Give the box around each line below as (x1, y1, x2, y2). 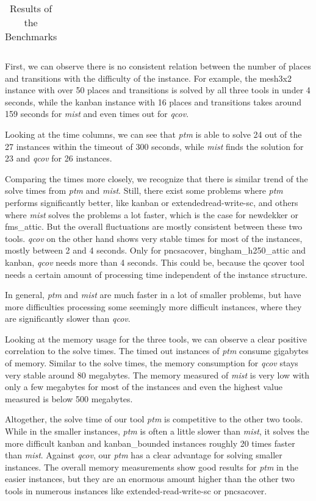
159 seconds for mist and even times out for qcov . (5, 107, 189, 120)
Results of (9, 1, 52, 15)
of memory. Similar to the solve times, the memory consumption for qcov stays (5, 357, 298, 369)
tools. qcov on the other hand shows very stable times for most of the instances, (5, 232, 303, 244)
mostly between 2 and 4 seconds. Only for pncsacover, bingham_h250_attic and (5, 244, 306, 257)
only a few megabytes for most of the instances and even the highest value (5, 380, 282, 393)
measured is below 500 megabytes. (5, 392, 133, 405)
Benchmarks (5, 29, 57, 43)
